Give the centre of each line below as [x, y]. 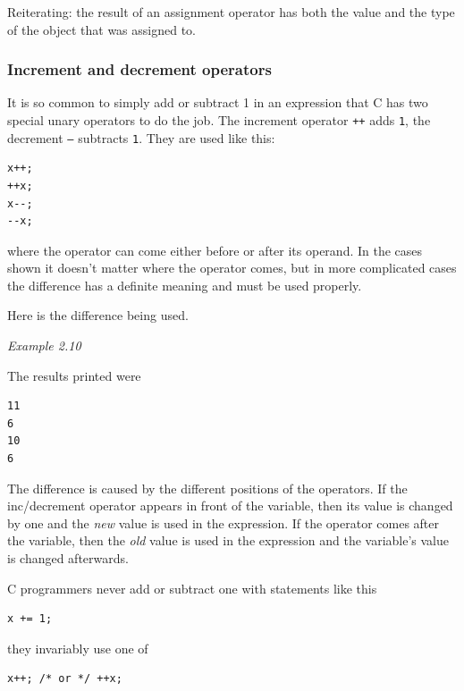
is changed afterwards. [68, 558]
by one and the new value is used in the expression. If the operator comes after [224, 522]
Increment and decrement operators [139, 69]
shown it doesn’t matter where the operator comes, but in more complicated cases [232, 268]
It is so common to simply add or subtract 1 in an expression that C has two [218, 102]
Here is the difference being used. [98, 315]
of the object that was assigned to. [101, 29]
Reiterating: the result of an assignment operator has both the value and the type [231, 12]
